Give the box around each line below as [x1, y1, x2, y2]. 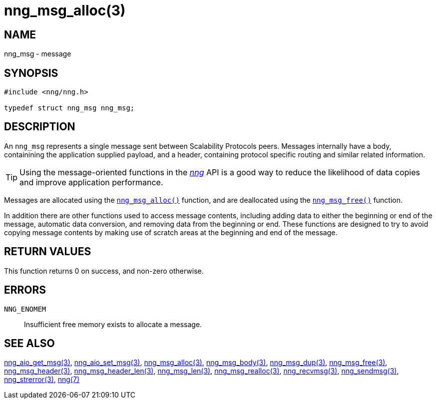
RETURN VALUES [4, 245, 91, 258]
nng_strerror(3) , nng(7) [4, 375, 79, 384]
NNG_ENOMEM [4, 305, 46, 313]
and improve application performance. [19, 177, 163, 187]
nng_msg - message [4, 49, 71, 58]
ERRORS [4, 284, 46, 297]
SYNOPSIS [4, 66, 58, 79]
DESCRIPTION [4, 120, 75, 133]
